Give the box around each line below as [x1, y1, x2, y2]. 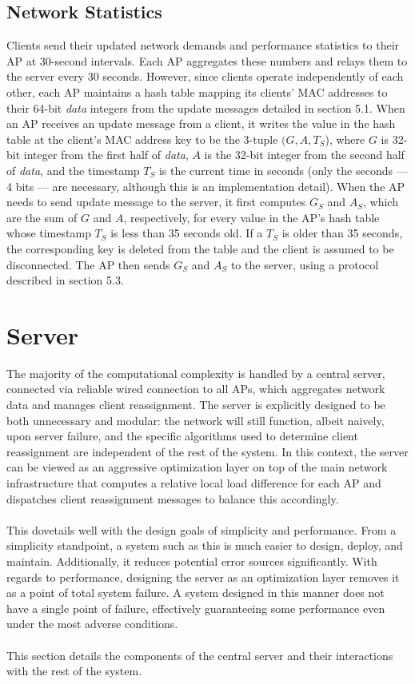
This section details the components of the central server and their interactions [6, 646, 393, 663]
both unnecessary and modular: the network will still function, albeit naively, [6, 412, 385, 428]
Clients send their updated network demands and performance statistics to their [6, 37, 400, 54]
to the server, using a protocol [230, 256, 379, 272]
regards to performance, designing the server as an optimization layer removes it [6, 568, 400, 585]
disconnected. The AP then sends [6, 256, 170, 272]
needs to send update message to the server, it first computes [6, 193, 306, 210]
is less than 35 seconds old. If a [110, 225, 263, 241]
